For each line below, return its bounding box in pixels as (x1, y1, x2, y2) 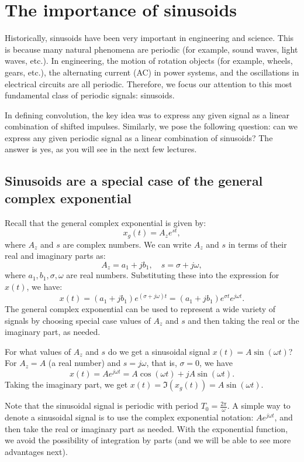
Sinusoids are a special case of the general (5, 172, 263, 190)
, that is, (146, 357, 177, 369)
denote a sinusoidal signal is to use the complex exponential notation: (5, 410, 254, 423)
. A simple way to (227, 399, 291, 412)
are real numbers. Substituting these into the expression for (66, 269, 279, 281)
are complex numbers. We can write (63, 238, 191, 250)
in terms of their (228, 238, 287, 250)
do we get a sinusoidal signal (108, 345, 210, 357)
